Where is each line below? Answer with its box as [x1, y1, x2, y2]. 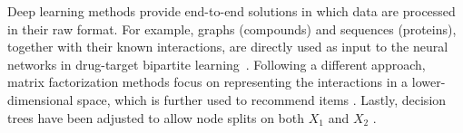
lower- [411, 72, 446, 91]
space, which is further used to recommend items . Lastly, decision [77, 90, 447, 109]
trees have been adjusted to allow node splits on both [7, 108, 305, 127]
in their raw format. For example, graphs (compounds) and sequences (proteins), [7, 19, 457, 38]
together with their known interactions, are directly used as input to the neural [7, 37, 448, 56]
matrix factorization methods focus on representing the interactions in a [7, 72, 409, 91]
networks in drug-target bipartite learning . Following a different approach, [7, 54, 426, 73]
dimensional [7, 90, 74, 109]
